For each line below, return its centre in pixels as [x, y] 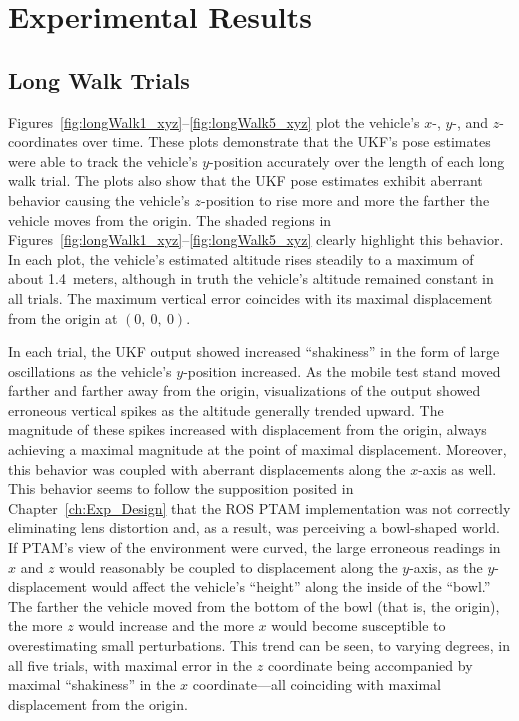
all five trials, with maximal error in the [130, 664]
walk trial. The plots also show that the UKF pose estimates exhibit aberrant [245, 180]
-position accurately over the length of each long [357, 160]
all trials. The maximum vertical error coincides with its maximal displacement [250, 297]
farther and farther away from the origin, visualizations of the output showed [244, 390]
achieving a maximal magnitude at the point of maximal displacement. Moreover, [257, 449]
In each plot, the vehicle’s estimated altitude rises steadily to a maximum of [241, 258]
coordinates [43, 141]
